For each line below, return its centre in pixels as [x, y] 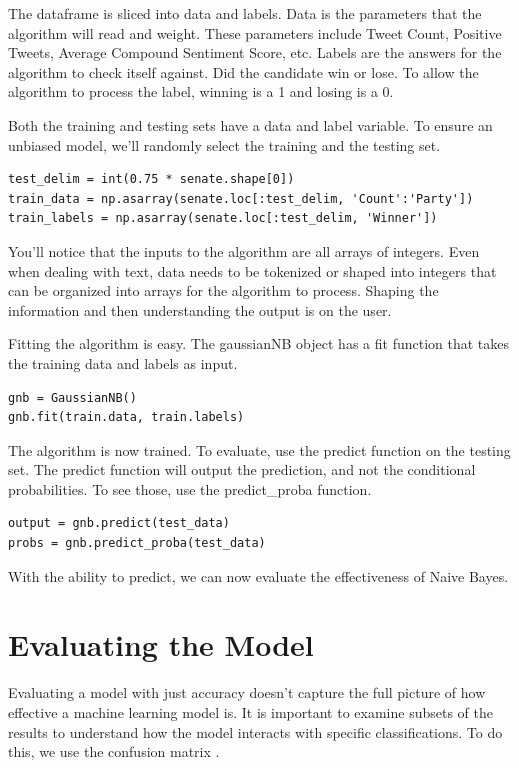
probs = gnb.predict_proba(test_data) [137, 543]
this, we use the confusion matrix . [114, 751]
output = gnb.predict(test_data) [119, 523]
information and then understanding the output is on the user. [200, 309]
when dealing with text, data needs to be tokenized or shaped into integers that [252, 270]
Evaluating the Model [161, 644]
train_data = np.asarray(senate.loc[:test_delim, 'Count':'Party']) [241, 198]
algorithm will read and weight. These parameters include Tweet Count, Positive [255, 32]
